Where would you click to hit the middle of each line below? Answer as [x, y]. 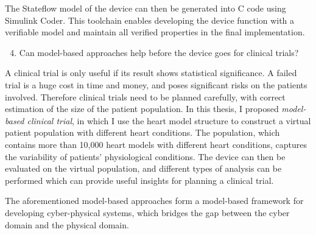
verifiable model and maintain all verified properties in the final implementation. [155, 32]
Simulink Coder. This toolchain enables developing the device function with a [150, 20]
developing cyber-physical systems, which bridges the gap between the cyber [147, 212]
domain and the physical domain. [67, 224]
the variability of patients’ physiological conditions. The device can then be [145, 156]
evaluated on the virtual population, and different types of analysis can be [143, 168]
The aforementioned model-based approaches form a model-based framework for [154, 201]
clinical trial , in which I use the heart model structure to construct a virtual [169, 120]
